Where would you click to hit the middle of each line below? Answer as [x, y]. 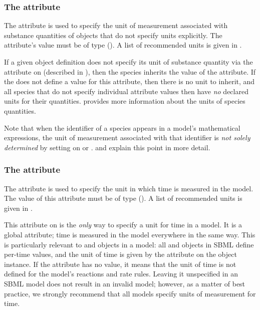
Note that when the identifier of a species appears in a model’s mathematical [122, 127]
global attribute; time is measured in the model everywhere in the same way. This [130, 234]
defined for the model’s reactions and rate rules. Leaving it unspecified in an [121, 274]
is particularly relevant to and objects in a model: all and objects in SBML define [129, 244]
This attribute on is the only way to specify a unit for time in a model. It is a [123, 225]
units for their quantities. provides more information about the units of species [125, 101]
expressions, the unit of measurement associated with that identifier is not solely [127, 137]
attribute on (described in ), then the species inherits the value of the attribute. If [130, 71]
